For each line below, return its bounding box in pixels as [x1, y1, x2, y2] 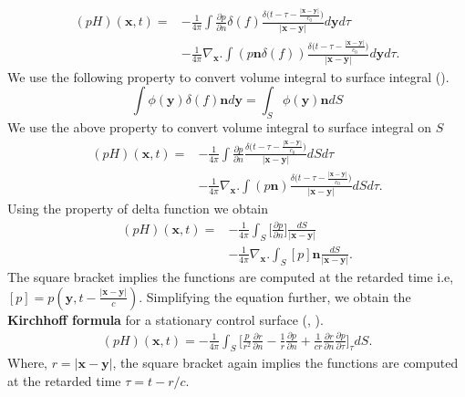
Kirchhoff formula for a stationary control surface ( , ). [7, 309, 324, 329]
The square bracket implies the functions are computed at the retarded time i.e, [7, 267, 454, 287]
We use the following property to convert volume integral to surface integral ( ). [7, 67, 449, 86]
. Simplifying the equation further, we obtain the [139, 287, 411, 306]
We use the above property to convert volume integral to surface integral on [7, 117, 432, 136]
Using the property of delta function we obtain [7, 199, 269, 218]
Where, [7, 353, 47, 372]
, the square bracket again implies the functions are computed [112, 353, 459, 372]
